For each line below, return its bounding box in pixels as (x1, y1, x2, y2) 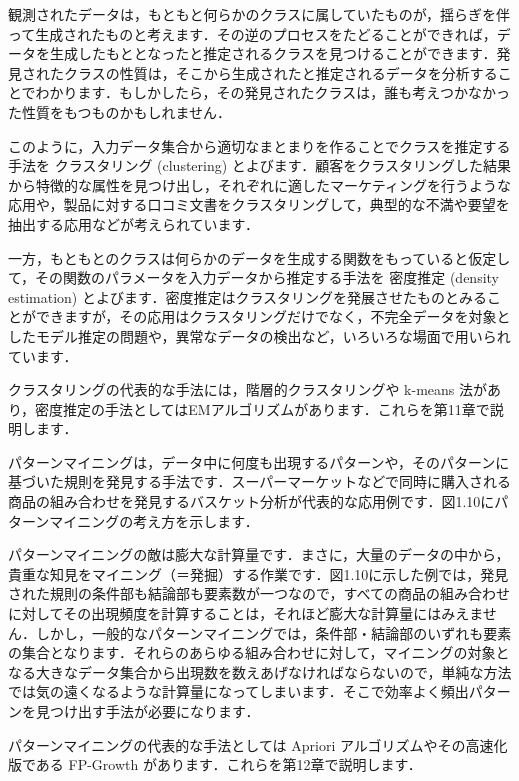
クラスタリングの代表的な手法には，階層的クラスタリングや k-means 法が (8, 379, 487, 400)
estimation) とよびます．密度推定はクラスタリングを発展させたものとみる (8, 286, 488, 307)
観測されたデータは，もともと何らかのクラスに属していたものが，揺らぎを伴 (8, 4, 510, 24)
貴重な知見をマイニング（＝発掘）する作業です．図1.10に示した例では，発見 (8, 563, 509, 584)
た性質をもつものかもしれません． (8, 101, 232, 122)
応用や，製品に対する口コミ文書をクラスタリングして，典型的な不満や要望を (8, 194, 510, 215)
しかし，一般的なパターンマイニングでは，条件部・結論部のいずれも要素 (35, 622, 512, 643)
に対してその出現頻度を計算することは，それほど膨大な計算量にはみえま (8, 603, 483, 624)
